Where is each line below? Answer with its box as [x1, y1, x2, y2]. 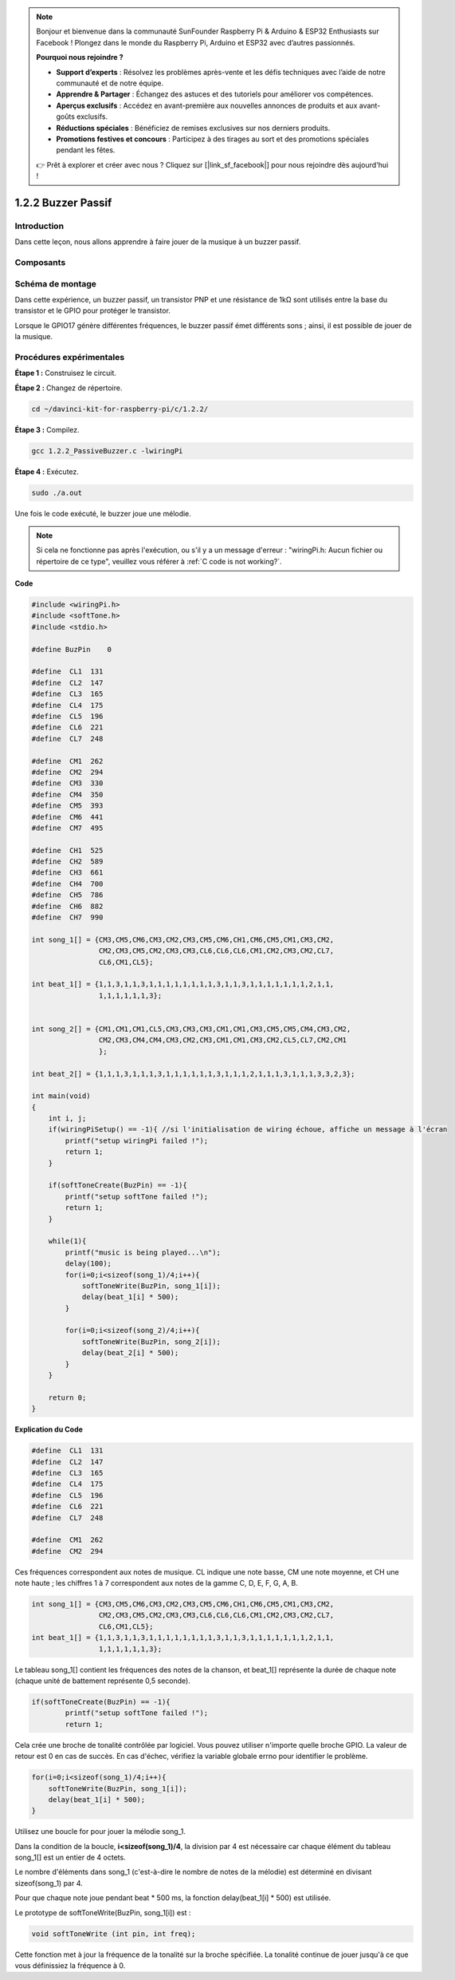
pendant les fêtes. [56, 145, 116, 155]
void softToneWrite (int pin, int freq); [31, 1929, 196, 1939]
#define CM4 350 [31, 790, 104, 799]
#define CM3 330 [31, 779, 104, 788]
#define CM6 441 [31, 812, 104, 821]
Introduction [14, 220, 64, 231]
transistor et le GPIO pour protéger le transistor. [14, 306, 171, 315]
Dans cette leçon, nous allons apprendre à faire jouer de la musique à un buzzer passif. [14, 237, 301, 247]
